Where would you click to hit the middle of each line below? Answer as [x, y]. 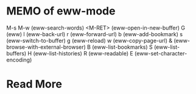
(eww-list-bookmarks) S [123, 47]
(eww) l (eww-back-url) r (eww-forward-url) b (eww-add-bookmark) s [95, 34]
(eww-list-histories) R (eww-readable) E [83, 53]
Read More [34, 84]
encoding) [19, 60]
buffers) [16, 53]
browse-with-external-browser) [46, 47]
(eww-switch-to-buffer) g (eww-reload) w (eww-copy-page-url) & [89, 40]
